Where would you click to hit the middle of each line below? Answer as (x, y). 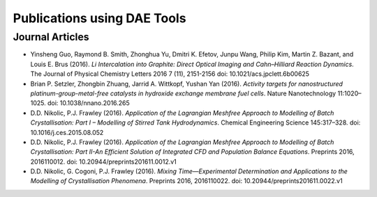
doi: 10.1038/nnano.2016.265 (89, 103)
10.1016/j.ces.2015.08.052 (67, 132)
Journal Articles (51, 37)
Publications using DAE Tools (99, 18)
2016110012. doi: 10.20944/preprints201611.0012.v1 (104, 161)
